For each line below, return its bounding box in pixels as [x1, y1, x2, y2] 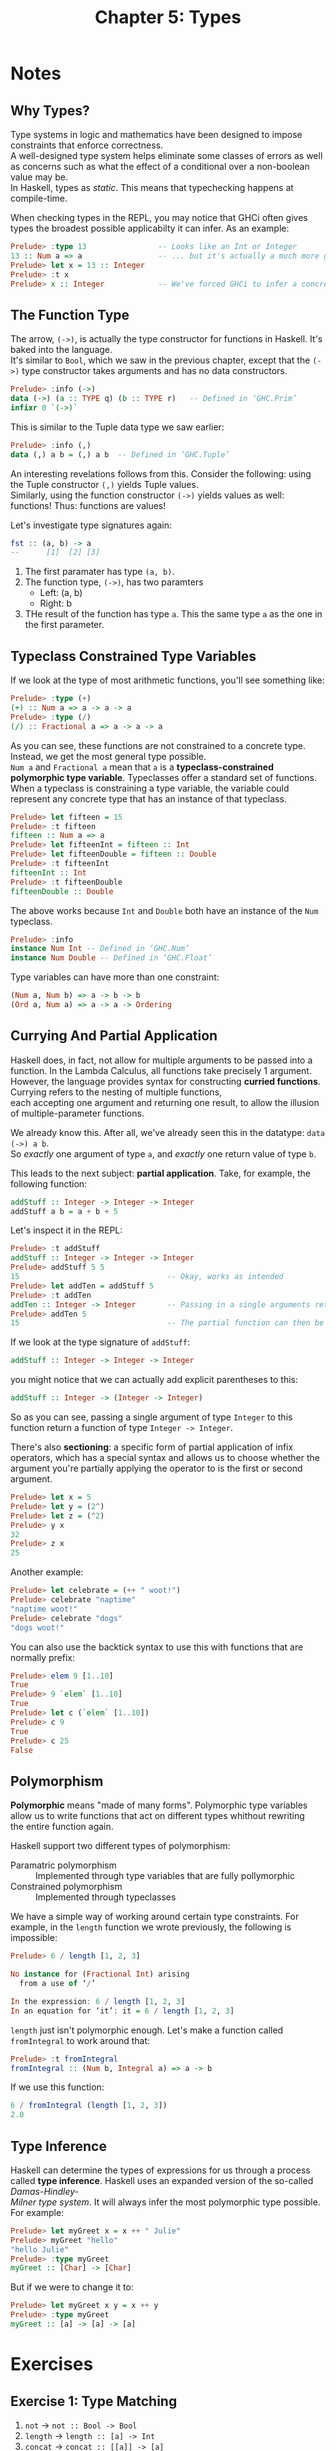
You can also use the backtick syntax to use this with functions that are [10, 1641, 304, 1653]
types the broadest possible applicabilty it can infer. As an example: [10, 222, 290, 234]
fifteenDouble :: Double [10, 886, 114, 896]
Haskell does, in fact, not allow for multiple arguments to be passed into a [10, 1054, 313, 1066]
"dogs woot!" [10, 1622, 65, 1633]
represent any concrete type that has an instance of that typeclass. [10, 792, 287, 805]
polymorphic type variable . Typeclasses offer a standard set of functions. [10, 771, 317, 783]
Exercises [10, 2353, 94, 2376]
